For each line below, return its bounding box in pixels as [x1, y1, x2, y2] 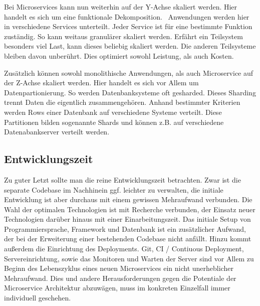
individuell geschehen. [4, 292, 71, 303]
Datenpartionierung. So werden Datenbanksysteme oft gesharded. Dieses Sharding [4, 87, 256, 97]
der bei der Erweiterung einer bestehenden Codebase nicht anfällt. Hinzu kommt [4, 233, 251, 244]
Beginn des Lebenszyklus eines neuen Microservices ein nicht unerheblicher [4, 263, 233, 273]
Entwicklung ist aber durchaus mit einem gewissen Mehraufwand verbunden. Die [4, 194, 252, 205]
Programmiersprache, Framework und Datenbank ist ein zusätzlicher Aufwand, [4, 223, 246, 234]
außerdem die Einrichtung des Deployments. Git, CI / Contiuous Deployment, [4, 243, 244, 254]
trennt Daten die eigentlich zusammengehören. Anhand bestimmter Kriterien [4, 97, 240, 107]
